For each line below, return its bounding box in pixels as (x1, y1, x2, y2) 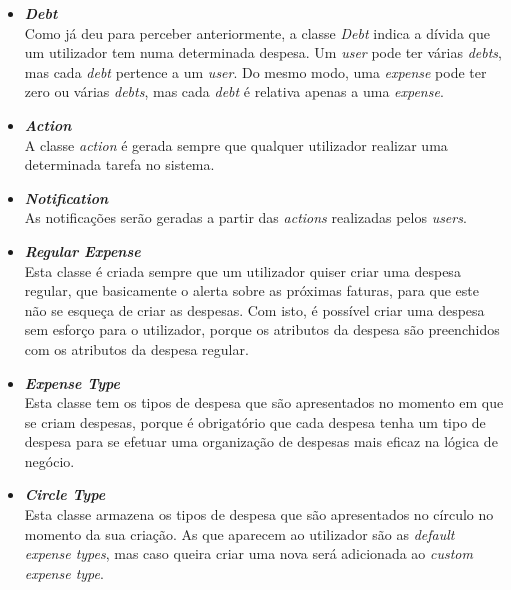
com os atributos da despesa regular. (24, 338, 249, 359)
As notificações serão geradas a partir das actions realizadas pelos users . (24, 207, 467, 228)
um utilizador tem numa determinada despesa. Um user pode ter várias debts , (24, 42, 502, 63)
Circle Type (24, 484, 106, 505)
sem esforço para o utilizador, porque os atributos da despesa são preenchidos (24, 319, 500, 340)
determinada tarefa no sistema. (24, 154, 215, 175)
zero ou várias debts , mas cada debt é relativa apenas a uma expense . (24, 81, 444, 102)
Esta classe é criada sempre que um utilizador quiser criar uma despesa (24, 260, 461, 281)
